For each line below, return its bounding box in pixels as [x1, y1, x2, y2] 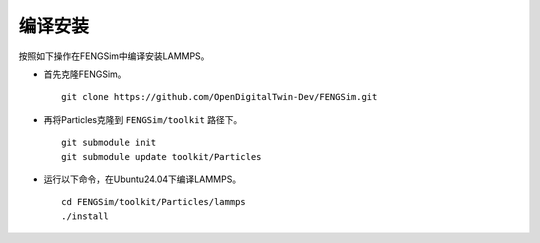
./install [61, 210, 109, 222]
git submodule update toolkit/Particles [61, 151, 262, 162]
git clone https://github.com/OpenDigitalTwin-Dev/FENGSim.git [61, 91, 378, 103]
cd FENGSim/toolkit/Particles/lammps [61, 196, 247, 208]
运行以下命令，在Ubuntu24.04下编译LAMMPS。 [43, 173, 242, 185]
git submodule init [61, 137, 157, 149]
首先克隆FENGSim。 [43, 68, 127, 80]
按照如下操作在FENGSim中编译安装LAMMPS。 [18, 50, 210, 62]
